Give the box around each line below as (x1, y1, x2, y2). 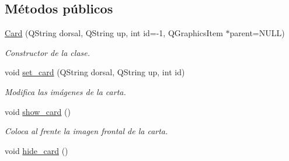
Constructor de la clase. (5, 46, 90, 58)
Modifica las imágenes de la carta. (5, 85, 126, 97)
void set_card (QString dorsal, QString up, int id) (5, 66, 185, 78)
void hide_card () (5, 144, 68, 156)
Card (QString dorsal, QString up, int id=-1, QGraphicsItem (5, 27, 223, 39)
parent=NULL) (229, 27, 285, 39)
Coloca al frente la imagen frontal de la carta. (5, 125, 168, 137)
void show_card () (5, 105, 71, 117)
